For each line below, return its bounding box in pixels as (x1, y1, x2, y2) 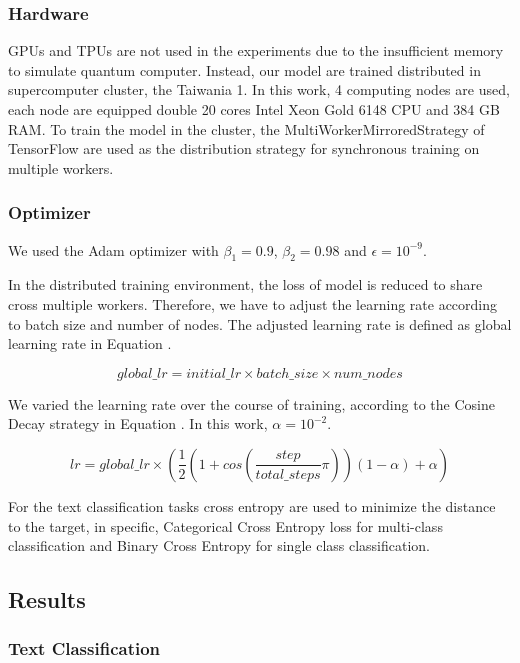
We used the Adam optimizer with (8, 239, 219, 260)
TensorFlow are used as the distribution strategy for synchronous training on (8, 138, 480, 159)
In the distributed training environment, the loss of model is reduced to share (8, 274, 483, 295)
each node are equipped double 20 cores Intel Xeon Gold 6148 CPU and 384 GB (8, 99, 500, 119)
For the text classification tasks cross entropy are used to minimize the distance (8, 495, 496, 516)
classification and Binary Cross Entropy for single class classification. (8, 535, 431, 556)
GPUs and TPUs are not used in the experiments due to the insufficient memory (8, 40, 504, 61)
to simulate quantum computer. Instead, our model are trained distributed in (8, 59, 481, 80)
